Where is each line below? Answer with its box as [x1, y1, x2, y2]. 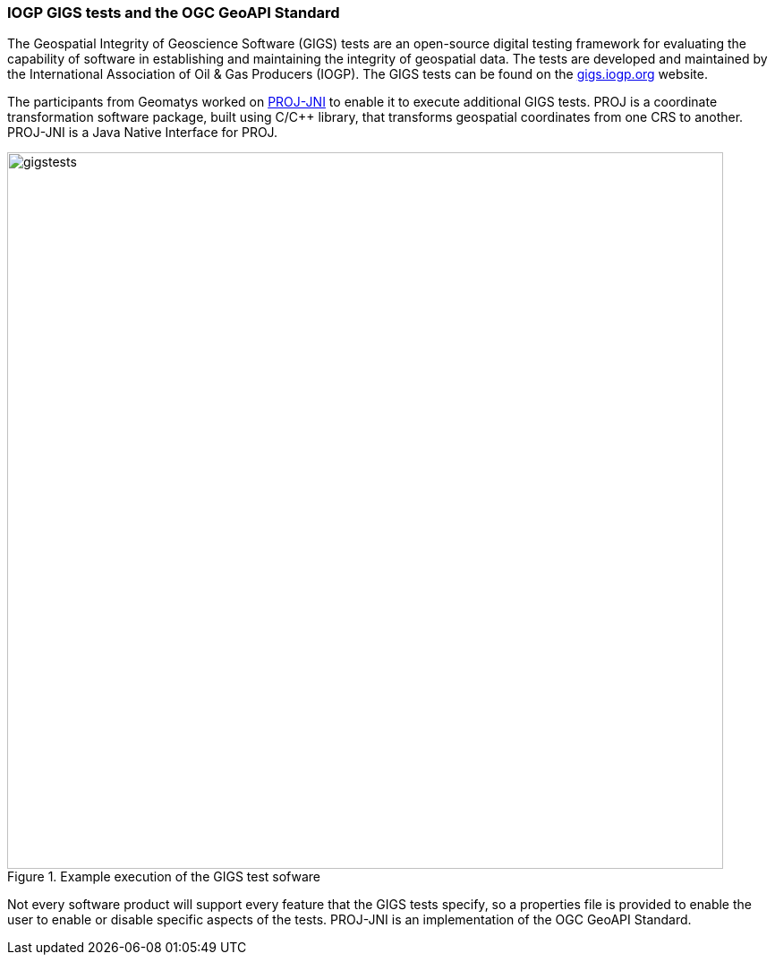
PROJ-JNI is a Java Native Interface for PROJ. [7, 125, 278, 141]
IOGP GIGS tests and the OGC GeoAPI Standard [7, 4, 340, 21]
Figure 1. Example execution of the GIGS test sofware [7, 869, 320, 885]
